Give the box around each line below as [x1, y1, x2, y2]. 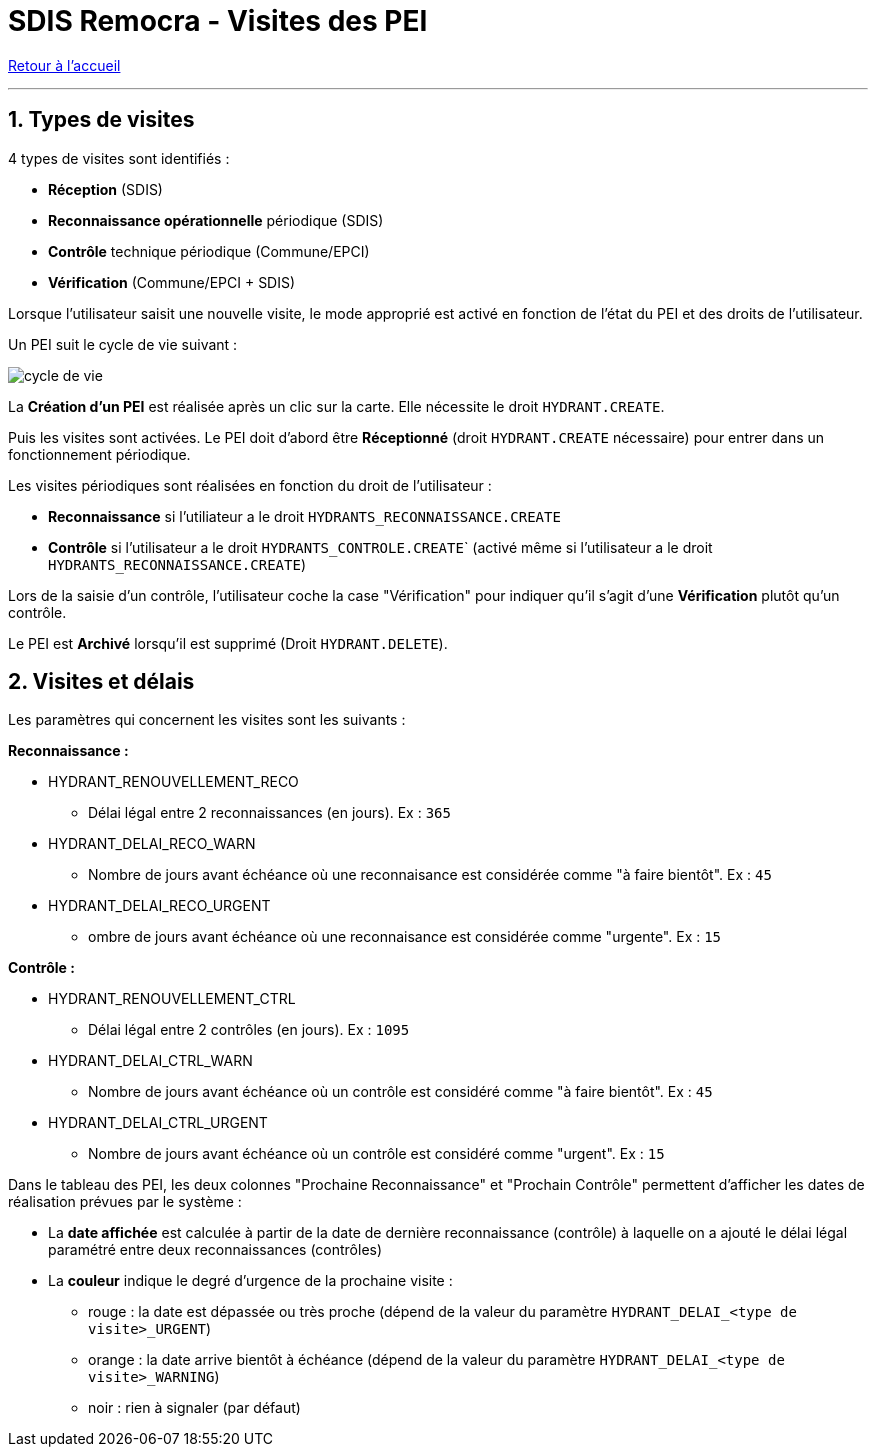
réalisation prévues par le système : [8, 1193, 242, 1211]
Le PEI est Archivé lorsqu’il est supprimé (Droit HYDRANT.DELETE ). [8, 634, 448, 652]
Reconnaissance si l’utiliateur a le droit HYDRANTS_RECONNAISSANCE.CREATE [48, 507, 561, 525]
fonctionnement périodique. [8, 445, 191, 463]
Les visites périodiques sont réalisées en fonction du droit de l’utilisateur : [8, 476, 492, 494]
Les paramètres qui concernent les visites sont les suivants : [8, 711, 406, 729]
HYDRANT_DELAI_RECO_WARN [48, 835, 256, 853]
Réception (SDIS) [48, 180, 163, 198]
